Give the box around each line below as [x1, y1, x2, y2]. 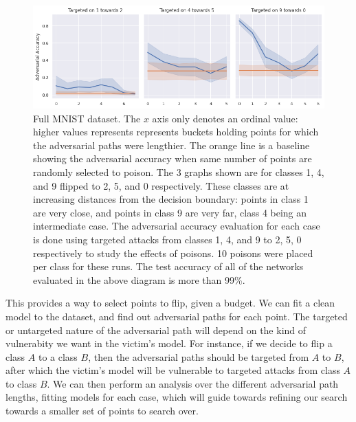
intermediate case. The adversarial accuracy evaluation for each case [33, 219, 320, 233]
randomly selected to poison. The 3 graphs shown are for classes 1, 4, [33, 164, 324, 179]
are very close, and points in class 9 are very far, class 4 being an [33, 205, 307, 219]
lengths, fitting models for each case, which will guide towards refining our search [5, 390, 348, 404]
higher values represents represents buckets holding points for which [33, 124, 319, 139]
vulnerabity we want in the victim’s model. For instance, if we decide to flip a [5, 336, 333, 351]
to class [5, 376, 37, 390]
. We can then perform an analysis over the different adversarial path [47, 376, 339, 390]
